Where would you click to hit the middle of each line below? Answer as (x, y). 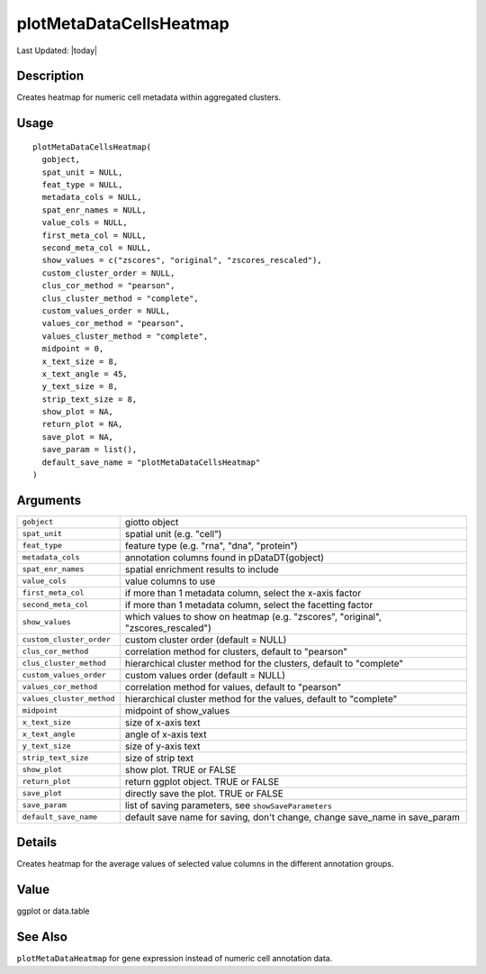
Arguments (49, 500)
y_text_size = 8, (80, 387)
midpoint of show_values (177, 710)
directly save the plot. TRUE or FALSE (204, 793)
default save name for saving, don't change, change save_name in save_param (292, 817)
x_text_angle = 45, (85, 373)
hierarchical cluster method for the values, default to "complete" (261, 698)
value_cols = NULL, (85, 223)
